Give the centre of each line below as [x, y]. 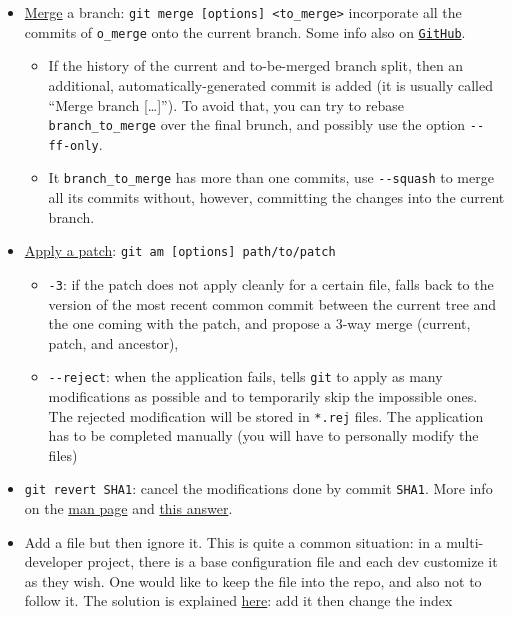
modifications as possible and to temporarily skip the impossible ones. [263, 396]
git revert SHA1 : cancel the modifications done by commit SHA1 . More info [258, 488]
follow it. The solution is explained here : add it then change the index [238, 600]
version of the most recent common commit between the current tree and [272, 303]
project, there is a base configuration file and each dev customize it [292, 561]
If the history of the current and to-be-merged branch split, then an [256, 65]
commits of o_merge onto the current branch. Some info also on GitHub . [245, 31]
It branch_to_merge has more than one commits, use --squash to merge [271, 177]
